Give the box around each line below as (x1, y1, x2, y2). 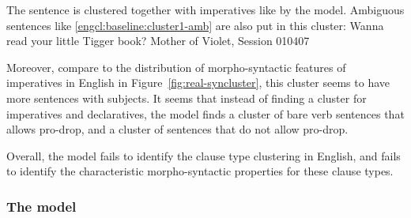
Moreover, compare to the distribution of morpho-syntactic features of (6, 58, 346, 75)
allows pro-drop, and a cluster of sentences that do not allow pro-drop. (6, 121, 349, 137)
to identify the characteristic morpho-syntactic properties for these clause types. (6, 163, 394, 179)
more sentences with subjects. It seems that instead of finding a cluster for (6, 89, 367, 106)
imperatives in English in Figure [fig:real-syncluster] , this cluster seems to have (6, 74, 390, 91)
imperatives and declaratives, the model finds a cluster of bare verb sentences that (6, 105, 405, 122)
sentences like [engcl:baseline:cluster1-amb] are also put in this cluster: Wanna (6, 17, 384, 33)
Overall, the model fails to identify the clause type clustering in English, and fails (6, 147, 401, 163)
